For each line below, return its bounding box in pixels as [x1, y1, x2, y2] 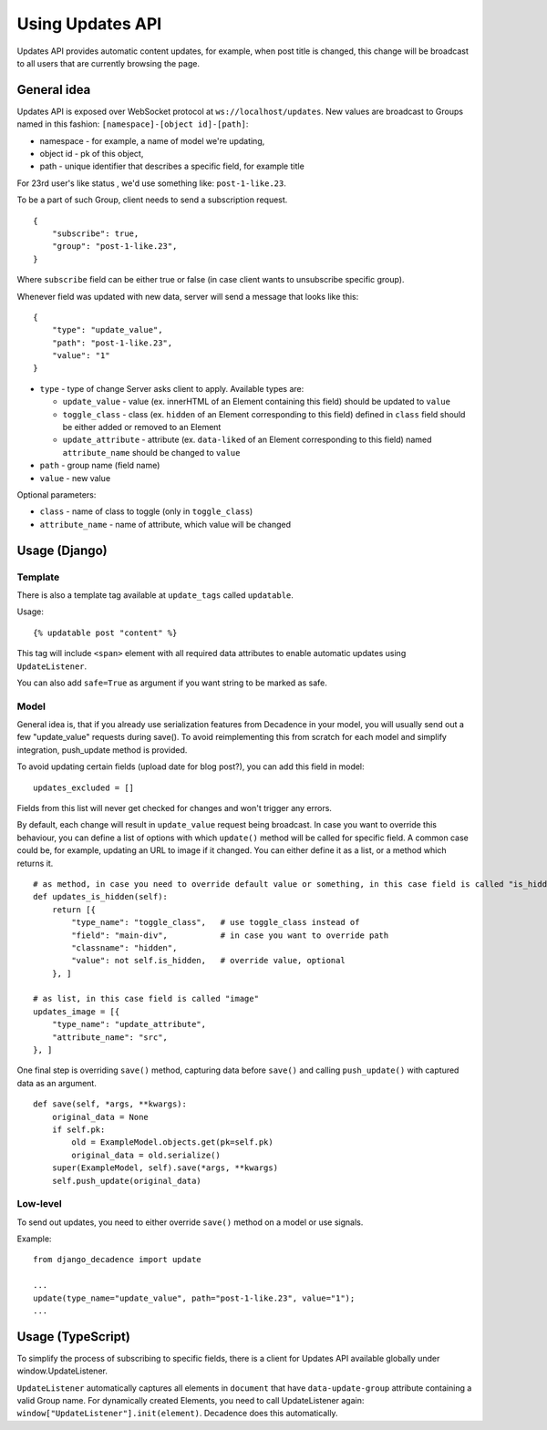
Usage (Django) [16, 542, 108, 558]
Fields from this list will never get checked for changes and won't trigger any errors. [16, 802, 333, 813]
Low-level [16, 1198, 63, 1210]
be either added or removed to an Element [62, 422, 222, 433]
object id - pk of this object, [39, 149, 144, 159]
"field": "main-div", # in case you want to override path [71, 930, 389, 941]
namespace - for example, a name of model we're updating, [39, 135, 265, 146]
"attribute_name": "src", [51, 1032, 169, 1043]
